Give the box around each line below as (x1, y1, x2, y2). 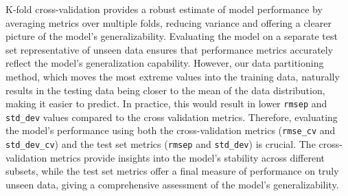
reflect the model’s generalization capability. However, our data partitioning (5, 56, 324, 70)
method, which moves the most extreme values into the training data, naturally (5, 69, 340, 83)
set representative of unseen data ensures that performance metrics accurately (5, 42, 334, 56)
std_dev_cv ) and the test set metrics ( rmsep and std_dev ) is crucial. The (5, 137, 316, 151)
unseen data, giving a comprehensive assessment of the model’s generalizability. (5, 177, 339, 191)
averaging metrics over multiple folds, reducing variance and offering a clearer (5, 15, 332, 30)
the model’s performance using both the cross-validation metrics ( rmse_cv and (5, 123, 336, 138)
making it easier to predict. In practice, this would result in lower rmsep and (5, 96, 327, 111)
